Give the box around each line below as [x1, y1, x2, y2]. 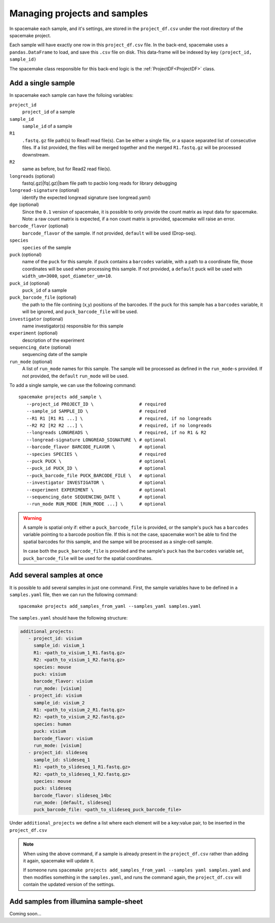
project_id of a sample [22, 109, 75, 115]
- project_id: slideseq [28, 750, 88, 756]
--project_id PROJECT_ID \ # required [26, 401, 167, 407]
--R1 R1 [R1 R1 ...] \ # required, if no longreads [26, 416, 212, 421]
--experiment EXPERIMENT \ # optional [26, 487, 167, 493]
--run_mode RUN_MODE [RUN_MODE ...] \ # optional [26, 501, 167, 507]
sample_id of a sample [22, 123, 72, 129]
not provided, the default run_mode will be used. [22, 373, 129, 379]
